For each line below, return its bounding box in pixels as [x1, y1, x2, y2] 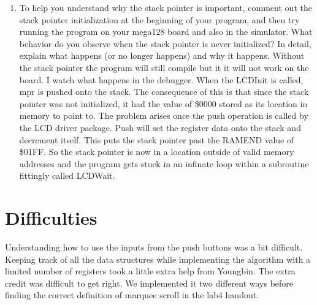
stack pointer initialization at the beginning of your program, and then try [19, 13, 300, 26]
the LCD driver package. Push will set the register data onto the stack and [19, 121, 301, 134]
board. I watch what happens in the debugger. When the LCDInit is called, [19, 73, 304, 86]
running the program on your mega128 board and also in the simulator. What [19, 25, 313, 38]
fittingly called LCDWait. [19, 169, 115, 182]
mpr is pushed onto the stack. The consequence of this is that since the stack [19, 85, 309, 98]
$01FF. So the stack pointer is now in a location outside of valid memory [19, 145, 294, 158]
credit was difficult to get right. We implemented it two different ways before [5, 276, 294, 289]
